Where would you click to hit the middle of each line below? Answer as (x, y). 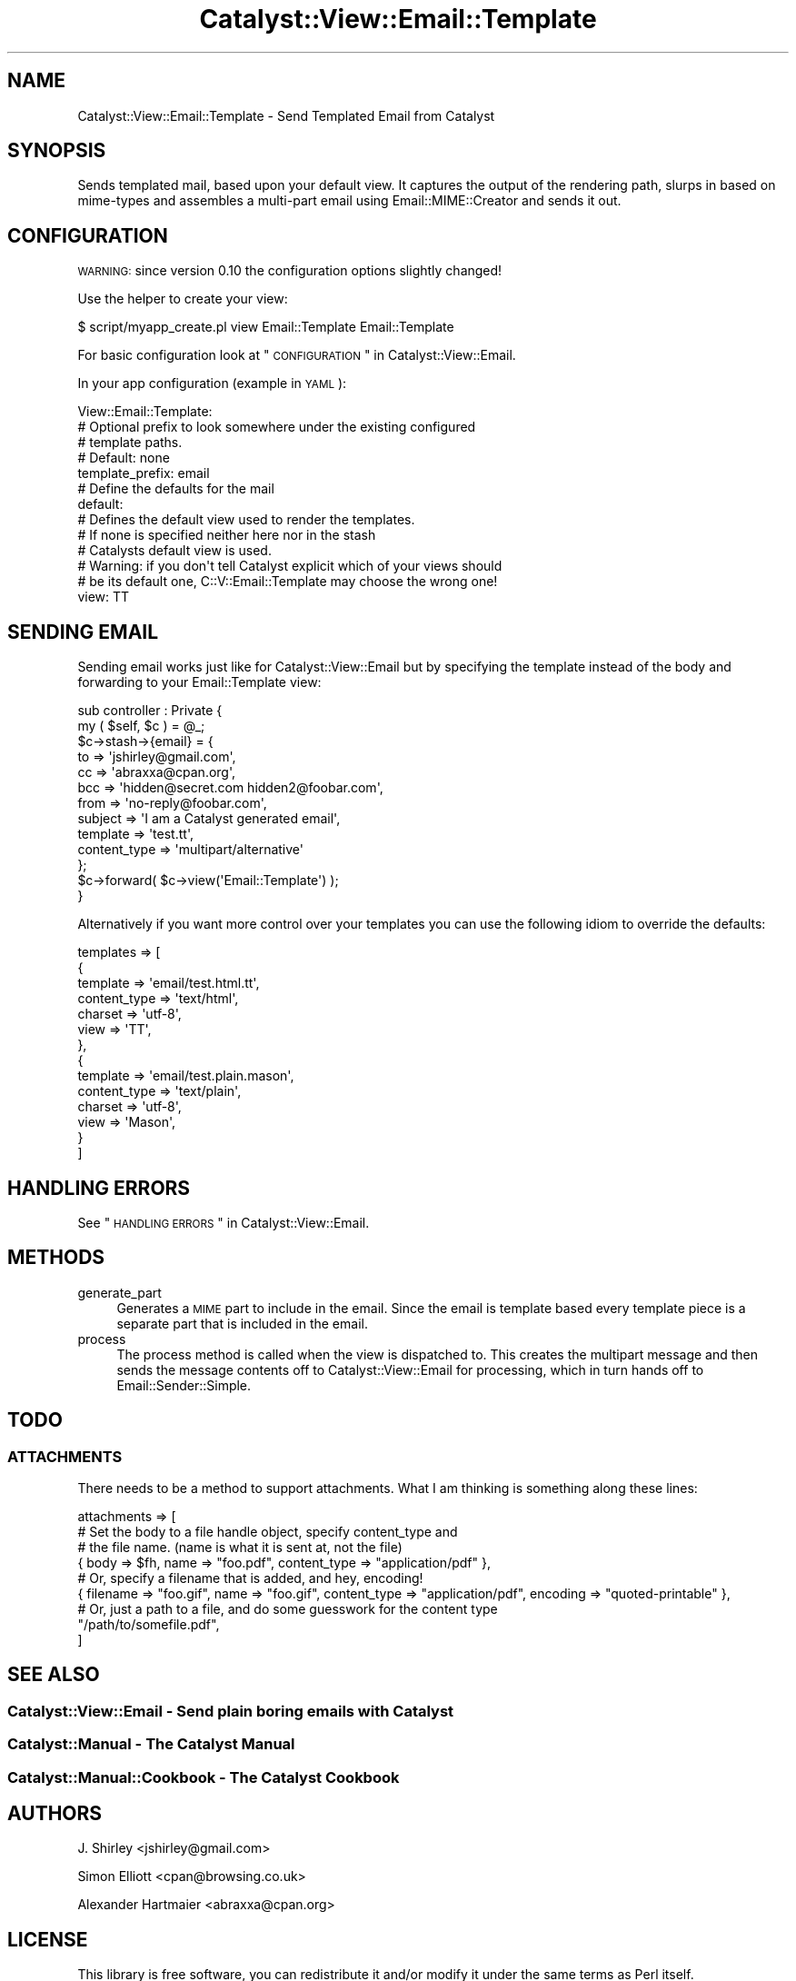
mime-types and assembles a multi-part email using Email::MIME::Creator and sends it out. (349, 201)
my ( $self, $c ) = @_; (141, 726)
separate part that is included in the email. (242, 1323)
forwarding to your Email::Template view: (199, 682)
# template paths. (130, 443)
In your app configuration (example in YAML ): (212, 383)
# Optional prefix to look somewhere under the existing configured (277, 427)
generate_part (119, 1292)
